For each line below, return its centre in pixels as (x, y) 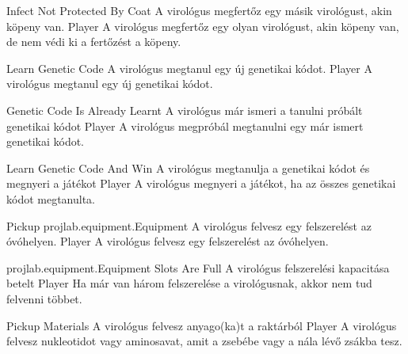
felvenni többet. (44, 298)
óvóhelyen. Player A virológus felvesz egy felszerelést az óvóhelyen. (168, 241)
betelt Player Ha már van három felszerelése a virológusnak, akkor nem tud (189, 283)
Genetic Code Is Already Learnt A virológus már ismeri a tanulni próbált (185, 110)
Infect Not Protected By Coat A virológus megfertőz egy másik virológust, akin (199, 10)
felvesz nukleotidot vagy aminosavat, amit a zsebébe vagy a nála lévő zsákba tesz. (204, 341)
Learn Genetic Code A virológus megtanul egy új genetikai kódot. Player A (189, 68)
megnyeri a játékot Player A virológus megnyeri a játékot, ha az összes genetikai (201, 183)
